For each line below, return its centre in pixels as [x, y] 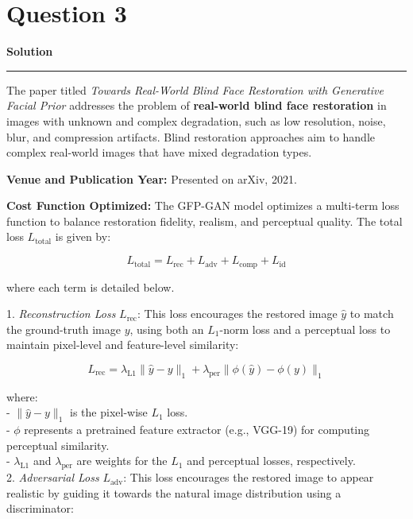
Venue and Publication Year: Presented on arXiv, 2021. [152, 178]
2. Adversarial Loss [53, 477]
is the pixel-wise [109, 412]
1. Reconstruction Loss [61, 314]
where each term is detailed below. [91, 287]
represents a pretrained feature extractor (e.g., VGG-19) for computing [197, 430]
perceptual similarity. [58, 445]
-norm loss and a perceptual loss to [305, 329]
